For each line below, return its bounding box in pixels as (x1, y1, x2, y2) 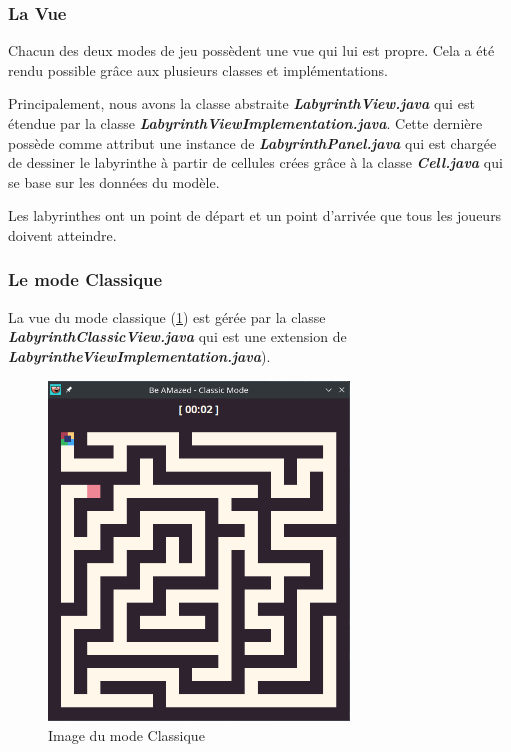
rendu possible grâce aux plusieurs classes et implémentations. (8, 59, 388, 80)
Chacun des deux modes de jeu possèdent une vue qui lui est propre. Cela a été (8, 40, 495, 61)
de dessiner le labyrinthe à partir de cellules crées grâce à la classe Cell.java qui (8, 152, 503, 173)
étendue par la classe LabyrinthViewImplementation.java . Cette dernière (8, 113, 483, 133)
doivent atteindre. (8, 224, 117, 245)
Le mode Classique (8, 267, 163, 292)
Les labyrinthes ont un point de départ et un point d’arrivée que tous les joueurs (8, 205, 502, 226)
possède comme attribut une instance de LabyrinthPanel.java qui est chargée (8, 132, 497, 153)
